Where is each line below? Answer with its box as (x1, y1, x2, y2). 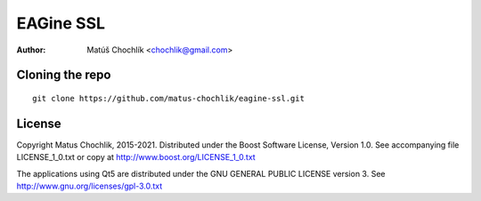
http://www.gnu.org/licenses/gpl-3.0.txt (16, 181, 163, 191)
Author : (16, 44, 46, 55)
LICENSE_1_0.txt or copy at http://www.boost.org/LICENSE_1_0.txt (16, 152, 256, 163)
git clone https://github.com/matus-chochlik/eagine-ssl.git (32, 93, 305, 103)
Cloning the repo (16, 68, 111, 83)
